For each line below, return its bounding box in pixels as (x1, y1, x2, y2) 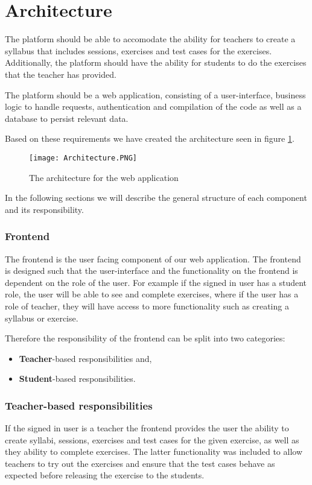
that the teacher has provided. (5, 68, 116, 80)
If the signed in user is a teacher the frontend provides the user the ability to (5, 422, 289, 434)
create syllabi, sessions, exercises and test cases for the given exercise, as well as (5, 433, 299, 446)
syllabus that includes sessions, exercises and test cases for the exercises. (5, 44, 272, 57)
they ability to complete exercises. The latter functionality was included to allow (5, 445, 303, 458)
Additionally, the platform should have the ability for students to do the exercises (5, 56, 307, 69)
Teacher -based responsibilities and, (19, 352, 152, 364)
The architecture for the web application (29, 171, 179, 183)
